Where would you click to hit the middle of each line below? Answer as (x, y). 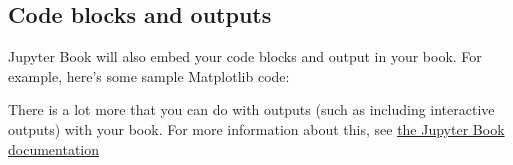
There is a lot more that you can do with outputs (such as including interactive (251, 109)
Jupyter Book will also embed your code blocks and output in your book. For (245, 56)
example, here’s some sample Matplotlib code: (149, 75)
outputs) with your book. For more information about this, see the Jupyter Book (256, 128)
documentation (54, 148)
